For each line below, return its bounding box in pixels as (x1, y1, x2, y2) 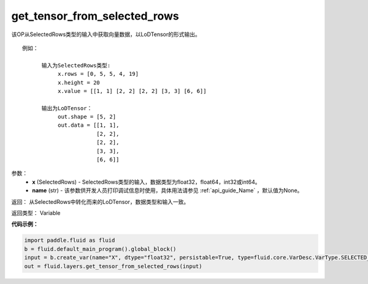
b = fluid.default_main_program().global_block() (24, 245, 177, 252)
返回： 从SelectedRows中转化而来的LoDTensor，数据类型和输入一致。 (11, 198, 190, 205)
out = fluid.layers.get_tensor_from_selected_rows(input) (24, 263, 202, 269)
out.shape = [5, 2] (57, 113, 117, 121)
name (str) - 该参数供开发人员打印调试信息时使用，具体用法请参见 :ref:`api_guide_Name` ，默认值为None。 (32, 187, 303, 194)
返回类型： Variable (11, 209, 61, 217)
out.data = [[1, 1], (57, 122, 120, 129)
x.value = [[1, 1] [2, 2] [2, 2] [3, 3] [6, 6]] (57, 88, 207, 94)
